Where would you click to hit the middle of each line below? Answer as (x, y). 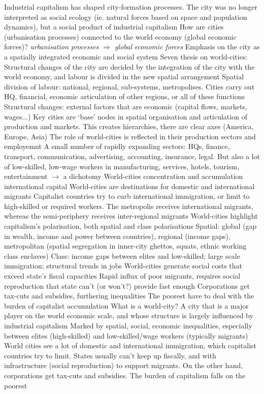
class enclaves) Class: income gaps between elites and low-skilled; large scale (122, 255)
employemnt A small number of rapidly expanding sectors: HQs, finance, (117, 146)
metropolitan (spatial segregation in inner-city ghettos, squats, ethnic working (125, 246)
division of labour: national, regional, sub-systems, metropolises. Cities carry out (129, 86)
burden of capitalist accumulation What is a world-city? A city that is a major (126, 305)
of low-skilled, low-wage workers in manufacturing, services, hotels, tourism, (122, 166)
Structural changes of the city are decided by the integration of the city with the (129, 66)
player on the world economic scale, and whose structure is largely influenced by (129, 315)
